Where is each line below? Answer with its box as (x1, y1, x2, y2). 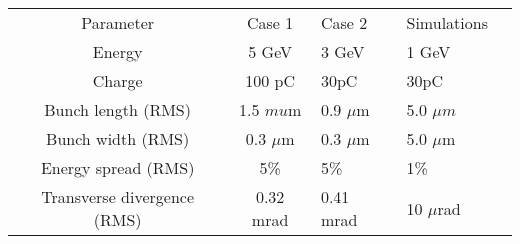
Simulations (406, 11, 488, 34)
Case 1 (246, 11, 294, 34)
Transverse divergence (41, 185, 195, 208)
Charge (92, 69, 143, 92)
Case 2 (320, 11, 368, 34)
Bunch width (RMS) (46, 127, 190, 150)
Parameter (81, 11, 155, 34)
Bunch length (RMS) (44, 98, 191, 121)
